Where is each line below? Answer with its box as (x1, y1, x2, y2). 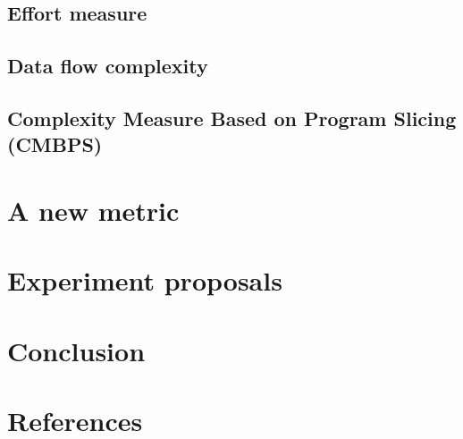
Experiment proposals (7, 262, 282, 299)
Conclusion (7, 332, 146, 368)
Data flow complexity (7, 52, 208, 80)
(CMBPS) (7, 131, 103, 158)
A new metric (7, 191, 180, 228)
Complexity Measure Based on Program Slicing (7, 104, 457, 131)
